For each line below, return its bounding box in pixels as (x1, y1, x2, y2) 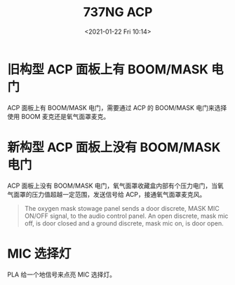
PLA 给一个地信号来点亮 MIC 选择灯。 (7, 270, 116, 279)
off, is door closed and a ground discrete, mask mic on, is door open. (24, 218, 224, 228)
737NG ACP (83, 4, 153, 20)
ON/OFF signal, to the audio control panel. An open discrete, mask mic (24, 211, 229, 220)
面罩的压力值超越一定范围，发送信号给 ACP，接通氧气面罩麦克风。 (13, 190, 206, 198)
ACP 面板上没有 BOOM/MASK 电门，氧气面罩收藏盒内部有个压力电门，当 (7, 181, 218, 190)
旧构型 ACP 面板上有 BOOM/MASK (7, 61, 209, 77)
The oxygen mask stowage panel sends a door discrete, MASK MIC (24, 204, 220, 212)
